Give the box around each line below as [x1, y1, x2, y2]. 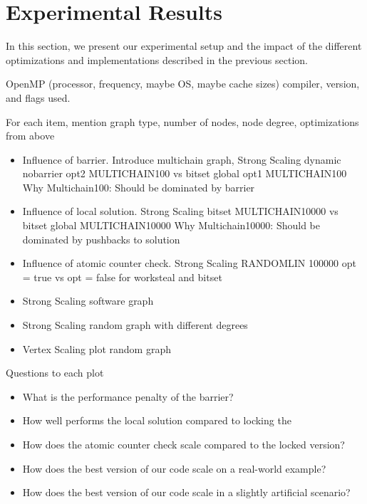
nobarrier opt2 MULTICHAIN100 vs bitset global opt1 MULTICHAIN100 [22, 166, 347, 181]
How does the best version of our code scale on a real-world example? [22, 461, 326, 476]
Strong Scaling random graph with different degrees [22, 317, 248, 332]
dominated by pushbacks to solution [22, 231, 180, 246]
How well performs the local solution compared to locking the [22, 413, 291, 428]
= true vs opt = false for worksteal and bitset [22, 269, 222, 284]
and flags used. [6, 90, 71, 105]
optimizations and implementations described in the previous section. [6, 52, 308, 67]
